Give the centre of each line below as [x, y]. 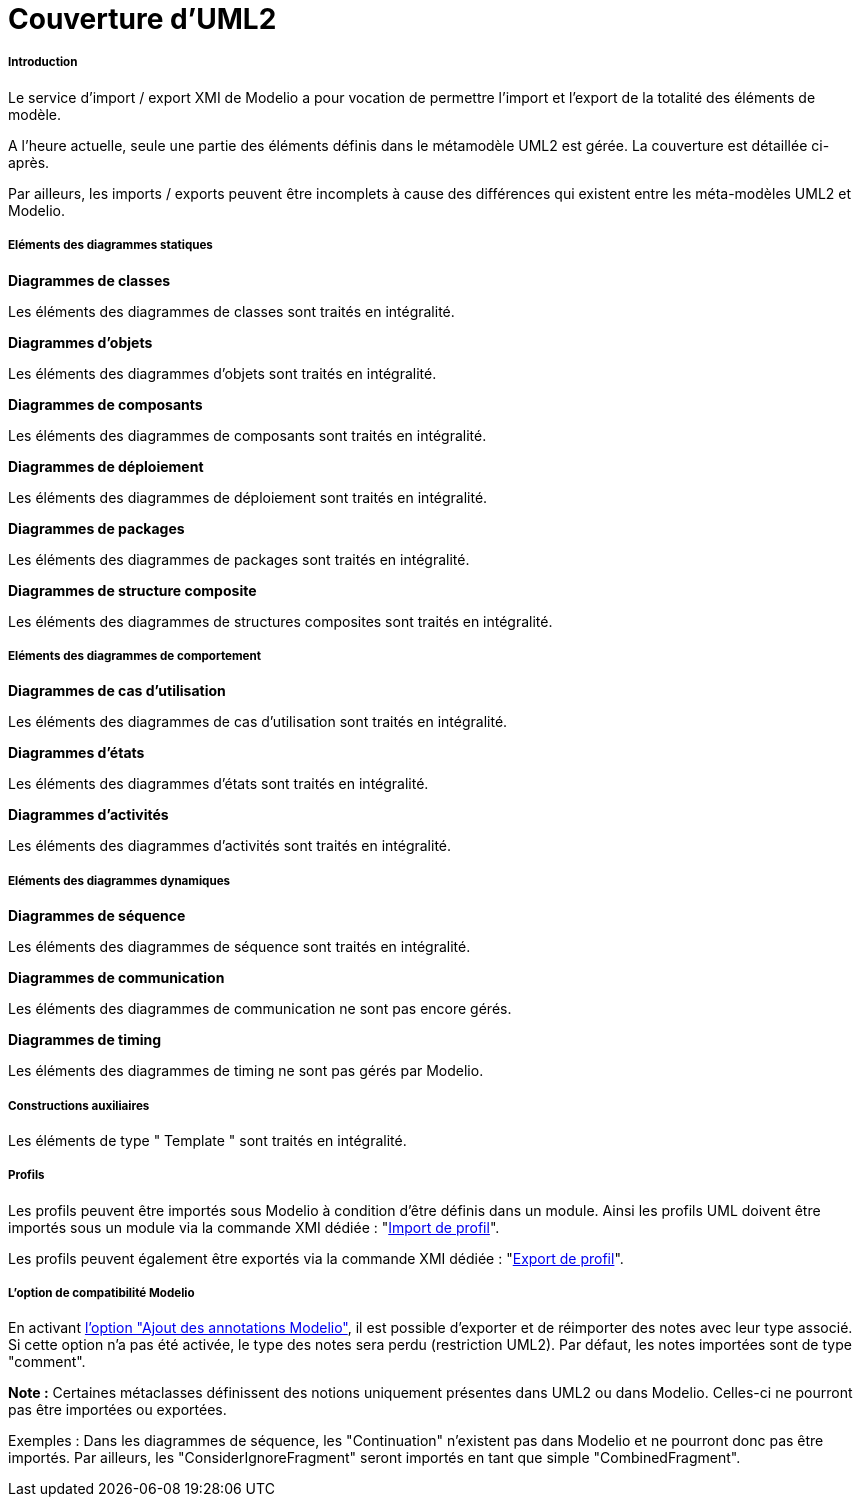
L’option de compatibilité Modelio [101, 1293]
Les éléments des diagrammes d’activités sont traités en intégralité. [230, 846]
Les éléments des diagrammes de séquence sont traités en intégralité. [239, 947]
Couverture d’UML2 [142, 19]
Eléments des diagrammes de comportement [134, 655]
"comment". [47, 1362]
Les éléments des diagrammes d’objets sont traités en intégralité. [222, 373]
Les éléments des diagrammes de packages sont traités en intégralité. [239, 559]
